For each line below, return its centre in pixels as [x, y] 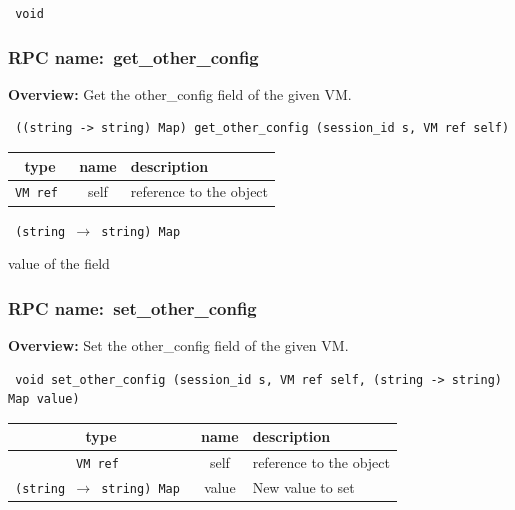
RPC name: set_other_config [132, 307]
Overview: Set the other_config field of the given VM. [178, 345]
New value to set [303, 487]
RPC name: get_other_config [133, 56]
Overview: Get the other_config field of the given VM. [180, 93]
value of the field [59, 263]
